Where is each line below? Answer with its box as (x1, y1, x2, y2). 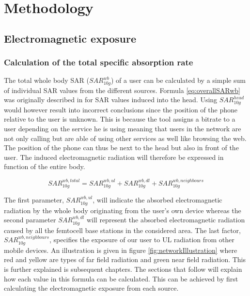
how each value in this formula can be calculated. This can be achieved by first (4, 273, 238, 283)
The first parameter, (4, 195, 64, 205)
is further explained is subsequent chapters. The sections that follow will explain (4, 264, 242, 274)
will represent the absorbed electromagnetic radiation (86, 215, 245, 225)
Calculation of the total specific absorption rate (4, 56, 193, 68)
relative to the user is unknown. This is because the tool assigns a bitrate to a (4, 114, 235, 124)
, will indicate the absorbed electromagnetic (93, 195, 222, 205)
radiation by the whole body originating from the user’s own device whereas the (4, 205, 241, 215)
